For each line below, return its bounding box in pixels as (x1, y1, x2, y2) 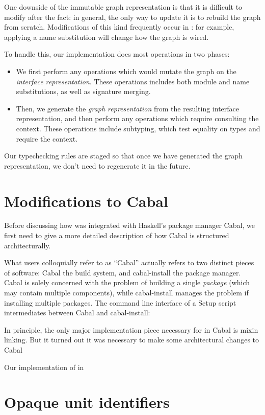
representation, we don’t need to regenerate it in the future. (4, 160, 191, 171)
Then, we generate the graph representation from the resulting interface (16, 103, 240, 113)
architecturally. (4, 240, 51, 250)
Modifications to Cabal (4, 190, 168, 211)
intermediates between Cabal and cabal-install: (4, 307, 150, 318)
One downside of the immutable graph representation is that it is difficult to (4, 2, 243, 12)
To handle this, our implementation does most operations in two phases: (4, 49, 230, 59)
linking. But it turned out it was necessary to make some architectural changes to (4, 334, 259, 345)
